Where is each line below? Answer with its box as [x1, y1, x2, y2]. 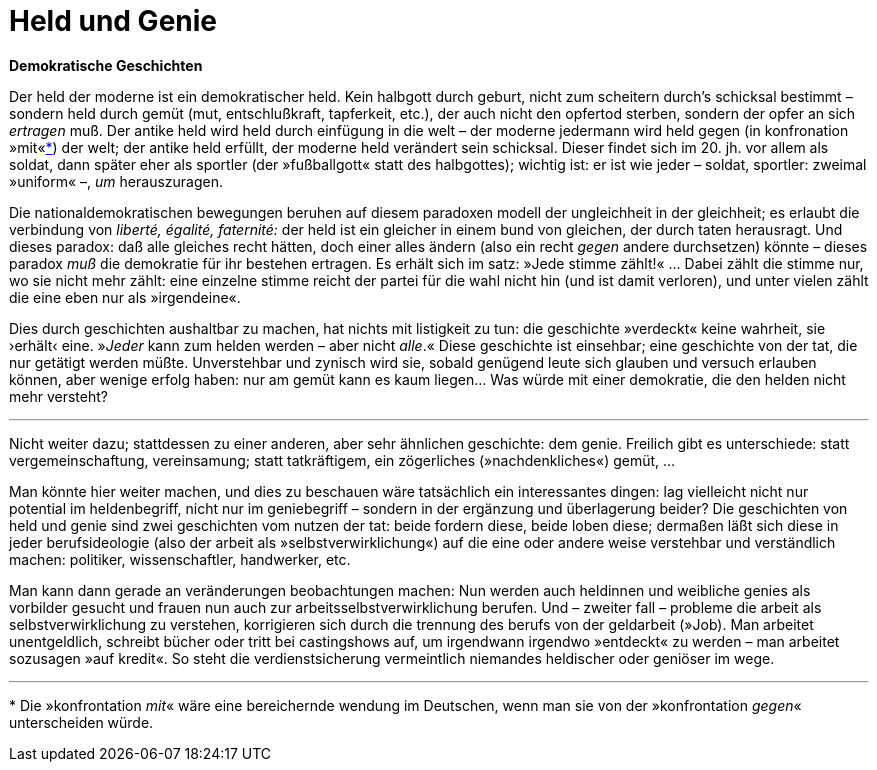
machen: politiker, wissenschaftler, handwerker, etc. [9, 550, 351, 568]
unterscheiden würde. [9, 713, 154, 731]
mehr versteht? [9, 387, 108, 405]
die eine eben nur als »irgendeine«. [9, 288, 241, 306]
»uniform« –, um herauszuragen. [9, 172, 224, 190]
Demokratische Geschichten [9, 56, 203, 74]
